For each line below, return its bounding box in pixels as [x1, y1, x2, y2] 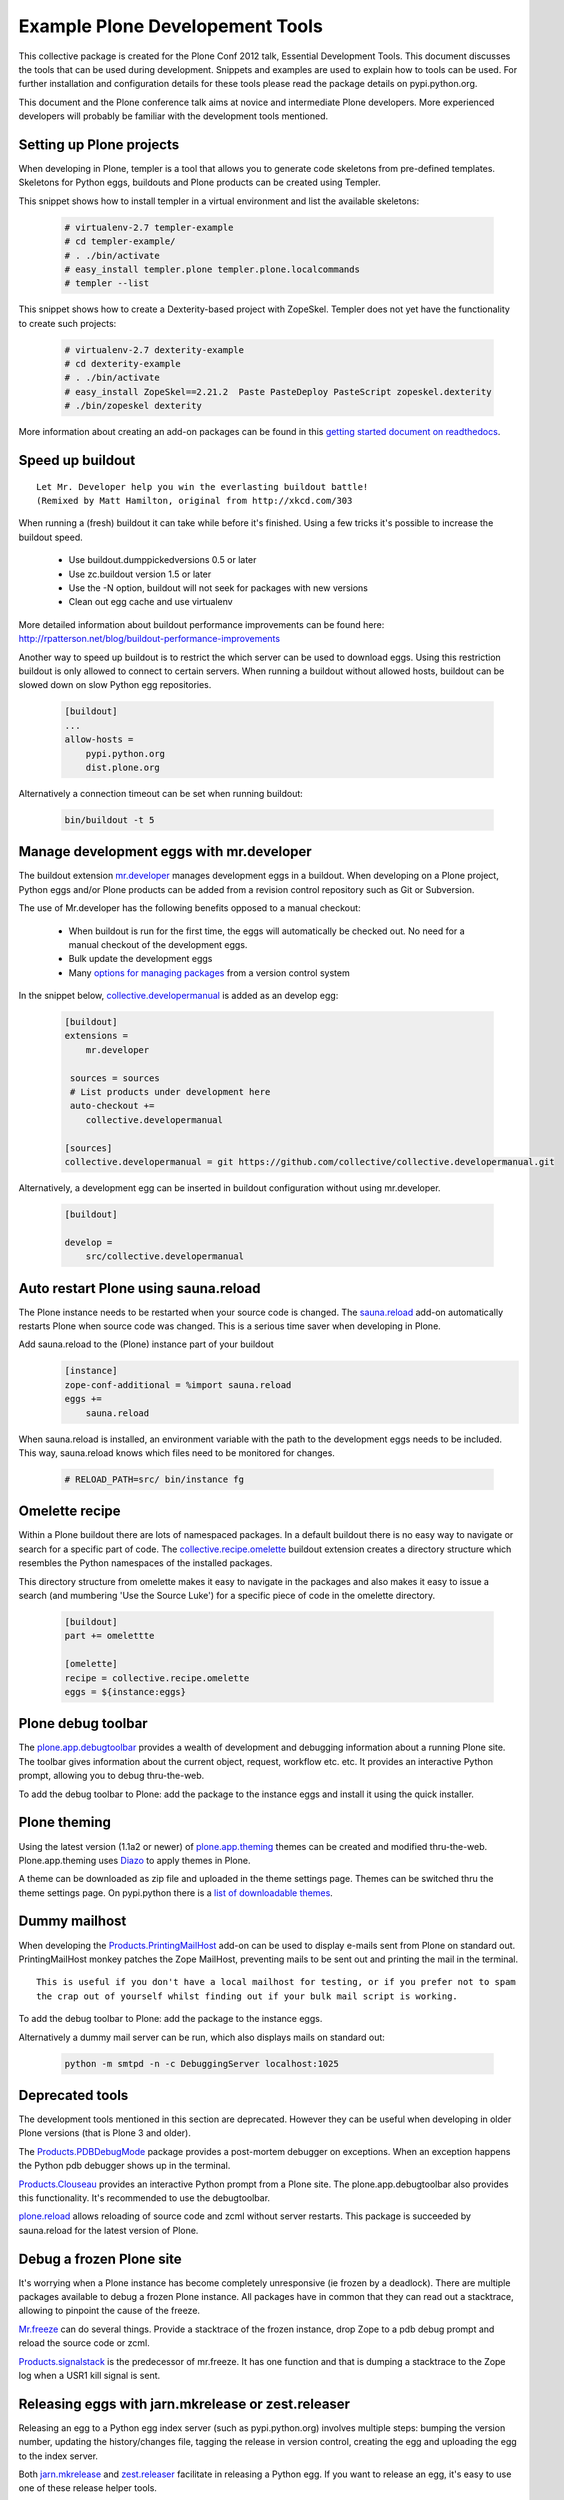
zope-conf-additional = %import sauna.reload [64, 1379, 292, 1390]
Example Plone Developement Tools [18, 15, 324, 37]
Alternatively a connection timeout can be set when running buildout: [18, 787, 304, 799]
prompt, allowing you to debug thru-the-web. [18, 1770, 205, 1782]
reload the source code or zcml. [18, 2337, 150, 2349]
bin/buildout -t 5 [64, 814, 155, 825]
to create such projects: [18, 317, 117, 329]
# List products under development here [70, 1086, 271, 1098]
